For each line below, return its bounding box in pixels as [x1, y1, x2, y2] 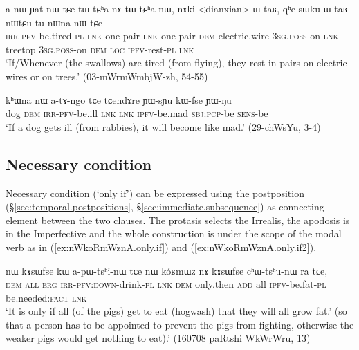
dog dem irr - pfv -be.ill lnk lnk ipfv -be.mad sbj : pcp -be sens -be [6, 106, 268, 120]
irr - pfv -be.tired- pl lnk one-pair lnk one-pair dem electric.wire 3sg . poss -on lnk [6, 28, 339, 43]
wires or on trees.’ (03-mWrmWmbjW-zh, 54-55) [6, 68, 208, 83]
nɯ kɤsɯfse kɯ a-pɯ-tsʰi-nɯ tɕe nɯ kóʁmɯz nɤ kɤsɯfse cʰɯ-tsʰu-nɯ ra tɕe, [6, 263, 328, 277]
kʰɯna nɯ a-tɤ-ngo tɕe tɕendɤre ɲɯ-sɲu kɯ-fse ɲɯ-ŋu [6, 92, 232, 107]
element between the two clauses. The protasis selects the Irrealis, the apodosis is [6, 212, 350, 227]
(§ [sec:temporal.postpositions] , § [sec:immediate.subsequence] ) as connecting [6, 199, 324, 214]
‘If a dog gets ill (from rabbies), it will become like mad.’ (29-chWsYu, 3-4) [6, 119, 321, 133]
